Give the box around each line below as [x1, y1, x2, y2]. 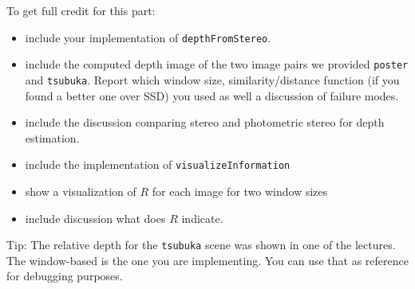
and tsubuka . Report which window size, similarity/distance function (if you [25, 71, 400, 88]
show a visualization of [25, 183, 136, 199]
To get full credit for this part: [6, 2, 156, 18]
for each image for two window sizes [152, 183, 328, 199]
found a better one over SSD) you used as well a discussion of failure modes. [25, 87, 399, 103]
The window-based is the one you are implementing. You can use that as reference [6, 252, 409, 268]
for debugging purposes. [6, 268, 123, 284]
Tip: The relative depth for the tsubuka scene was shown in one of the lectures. [6, 236, 396, 253]
